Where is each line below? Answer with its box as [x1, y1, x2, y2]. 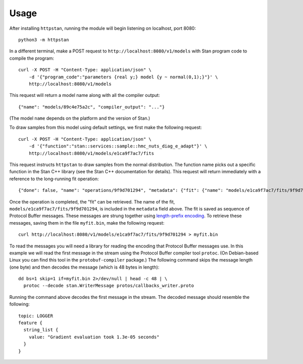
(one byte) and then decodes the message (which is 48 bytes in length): [9, 264, 160, 270]
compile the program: [9, 55, 55, 61]
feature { [18, 320, 42, 326]
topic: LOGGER [18, 313, 53, 319]
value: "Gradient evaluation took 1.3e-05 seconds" [28, 334, 160, 340]
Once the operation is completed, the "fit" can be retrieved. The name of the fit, [9, 198, 175, 204]
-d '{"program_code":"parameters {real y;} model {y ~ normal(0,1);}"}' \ [28, 74, 218, 80]
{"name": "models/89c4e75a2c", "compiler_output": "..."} [18, 104, 165, 110]
